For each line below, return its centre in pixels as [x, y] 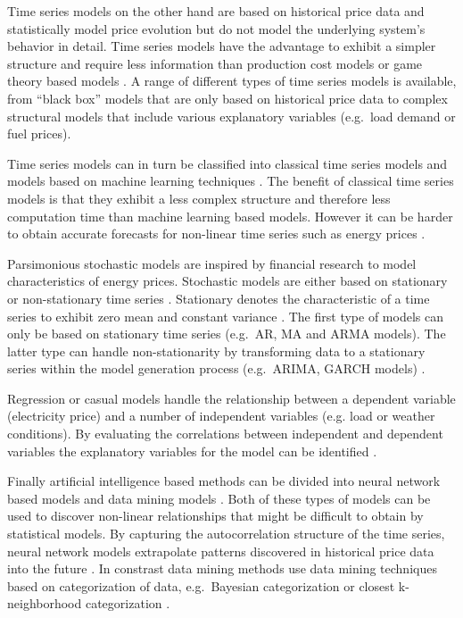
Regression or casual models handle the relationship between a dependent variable [231, 398]
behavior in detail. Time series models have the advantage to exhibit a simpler [222, 46]
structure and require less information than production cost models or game [215, 63]
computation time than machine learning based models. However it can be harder [230, 216]
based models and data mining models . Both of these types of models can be [219, 498]
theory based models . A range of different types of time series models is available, [232, 81]
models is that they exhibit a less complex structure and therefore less [199, 198]
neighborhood [45, 603]
